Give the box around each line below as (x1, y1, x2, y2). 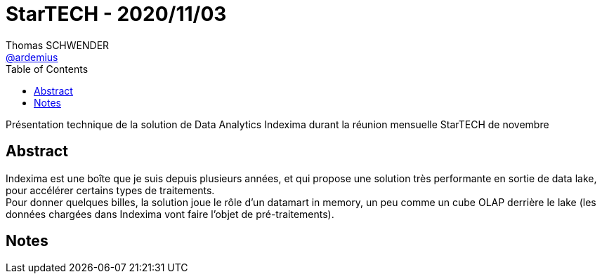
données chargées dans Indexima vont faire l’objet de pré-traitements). (6, 207, 334, 220)
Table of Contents (6, 62, 89, 75)
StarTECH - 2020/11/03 (6, 2, 227, 26)
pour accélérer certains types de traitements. (6, 184, 215, 196)
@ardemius (6, 50, 58, 63)
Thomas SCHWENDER (6, 39, 110, 51)
